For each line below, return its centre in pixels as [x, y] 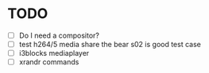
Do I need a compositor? [59, 35]
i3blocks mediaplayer [54, 53]
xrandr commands [49, 62]
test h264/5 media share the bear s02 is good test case [110, 44]
